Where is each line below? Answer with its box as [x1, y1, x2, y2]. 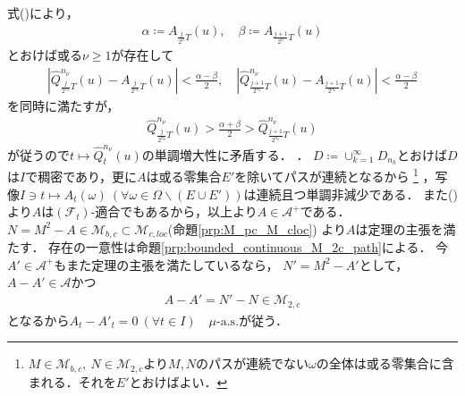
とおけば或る [7, 46, 82, 64]
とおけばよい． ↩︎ [129, 372, 228, 391]
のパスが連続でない [196, 354, 309, 373]
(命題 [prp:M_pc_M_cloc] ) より [167, 219, 347, 238]
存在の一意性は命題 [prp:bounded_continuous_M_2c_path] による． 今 [48, 238, 449, 257]
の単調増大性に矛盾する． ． [141, 145, 309, 164]
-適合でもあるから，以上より [90, 202, 258, 221]
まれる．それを [28, 372, 116, 391]
